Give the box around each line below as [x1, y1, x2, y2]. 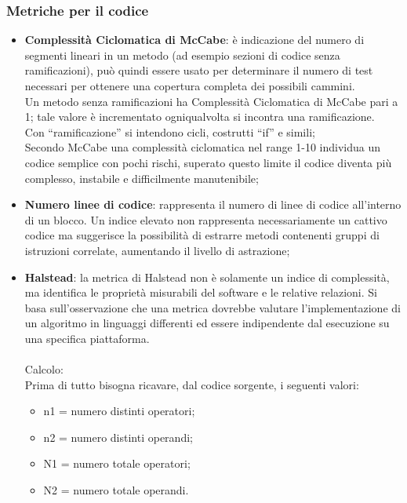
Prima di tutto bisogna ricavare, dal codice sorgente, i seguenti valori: [24, 376, 359, 392]
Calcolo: [24, 361, 64, 377]
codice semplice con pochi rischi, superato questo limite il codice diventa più [24, 154, 392, 170]
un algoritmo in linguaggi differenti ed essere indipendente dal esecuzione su [24, 315, 390, 331]
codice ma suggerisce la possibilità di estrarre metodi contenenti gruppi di [24, 227, 380, 243]
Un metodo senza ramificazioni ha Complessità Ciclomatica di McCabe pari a [24, 93, 398, 109]
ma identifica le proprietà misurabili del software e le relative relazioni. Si [24, 284, 377, 301]
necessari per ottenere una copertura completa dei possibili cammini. [24, 78, 355, 93]
